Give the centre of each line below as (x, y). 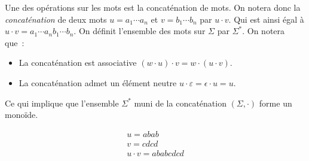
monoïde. (22, 115)
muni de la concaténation (180, 103)
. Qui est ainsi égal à (266, 19)
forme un (276, 103)
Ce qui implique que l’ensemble (62, 103)
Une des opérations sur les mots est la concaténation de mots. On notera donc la (153, 7)
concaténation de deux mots (56, 19)
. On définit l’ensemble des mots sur (140, 31)
